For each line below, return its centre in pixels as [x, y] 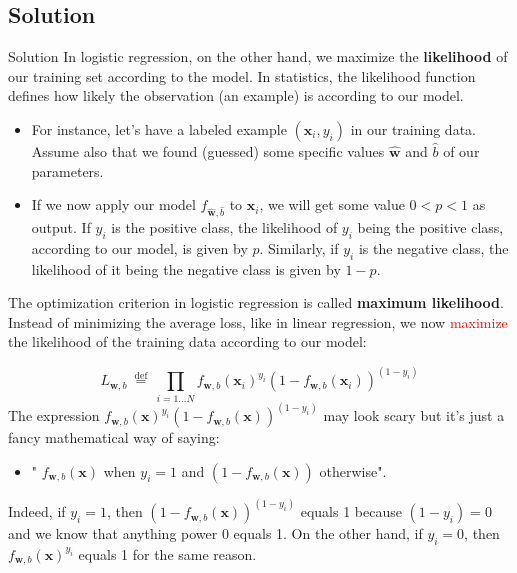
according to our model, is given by [139, 247]
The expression [54, 415]
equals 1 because [351, 511]
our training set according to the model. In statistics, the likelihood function [242, 75]
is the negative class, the [433, 247]
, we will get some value [332, 204]
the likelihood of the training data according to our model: [187, 341]
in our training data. [413, 128]
